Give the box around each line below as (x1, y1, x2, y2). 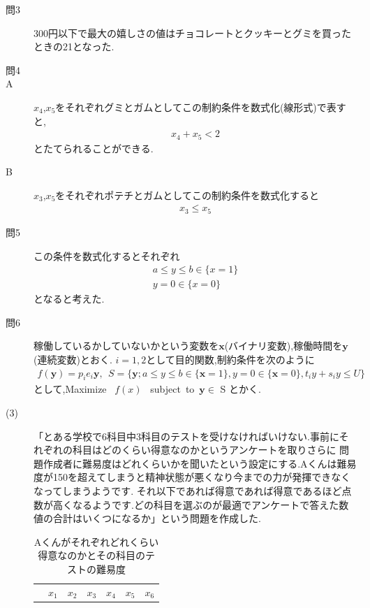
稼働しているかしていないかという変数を (34, 338, 219, 353)
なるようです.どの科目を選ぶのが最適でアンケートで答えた (72, 497, 339, 512)
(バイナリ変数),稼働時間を (224, 338, 343, 353)
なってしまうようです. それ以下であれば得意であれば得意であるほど (34, 483, 342, 498)
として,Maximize (34, 382, 107, 396)
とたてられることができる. (34, 140, 154, 155)
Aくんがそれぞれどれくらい (34, 534, 159, 549)
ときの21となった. (34, 39, 114, 54)
